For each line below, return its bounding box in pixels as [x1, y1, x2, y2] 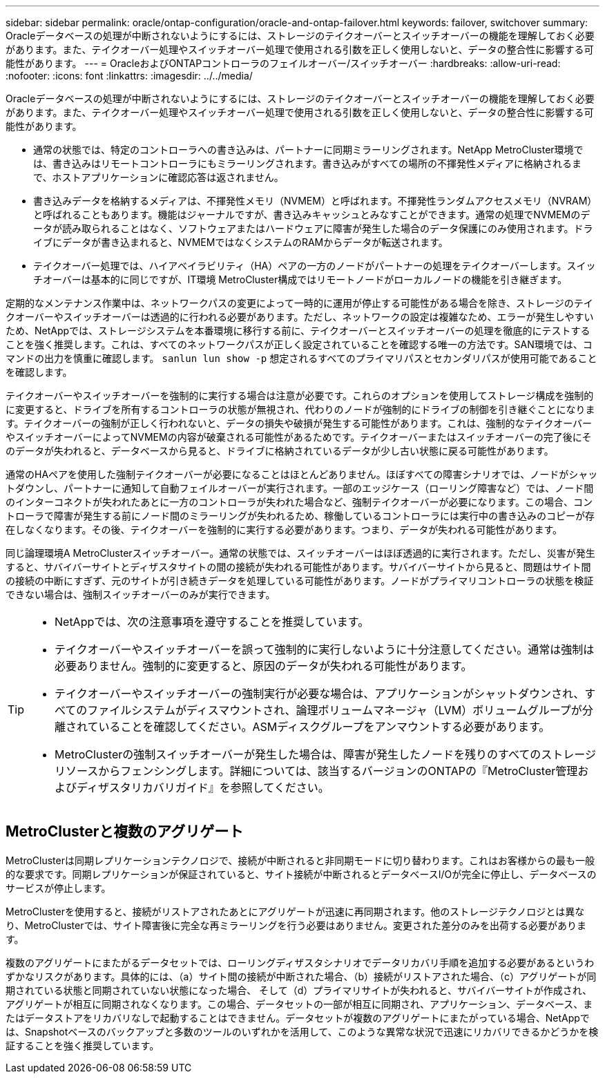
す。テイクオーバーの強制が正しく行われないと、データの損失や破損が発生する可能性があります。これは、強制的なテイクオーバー [6, 417, 593, 429]
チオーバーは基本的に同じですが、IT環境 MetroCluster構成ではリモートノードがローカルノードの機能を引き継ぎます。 [33, 274, 567, 285]
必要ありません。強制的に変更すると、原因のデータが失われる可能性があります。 [55, 659, 472, 673]
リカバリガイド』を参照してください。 [131, 781, 329, 794]
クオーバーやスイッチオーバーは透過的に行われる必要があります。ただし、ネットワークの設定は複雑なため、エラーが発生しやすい [6, 311, 594, 323]
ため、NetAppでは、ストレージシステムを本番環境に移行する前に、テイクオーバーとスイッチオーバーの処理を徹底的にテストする [6, 325, 590, 336]
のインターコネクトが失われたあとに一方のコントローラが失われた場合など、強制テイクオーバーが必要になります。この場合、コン [6, 496, 593, 508]
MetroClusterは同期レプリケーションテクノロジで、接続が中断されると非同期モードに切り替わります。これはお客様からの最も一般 [6, 854, 595, 866]
